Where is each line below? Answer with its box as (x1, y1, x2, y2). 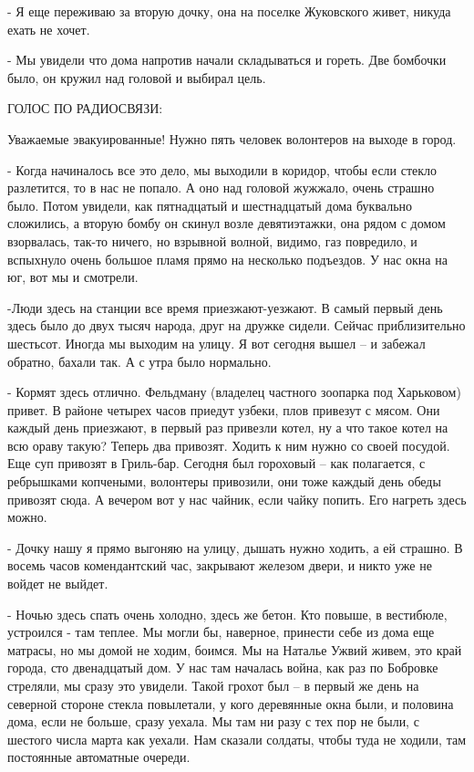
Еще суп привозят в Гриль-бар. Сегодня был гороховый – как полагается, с (7, 454, 426, 473)
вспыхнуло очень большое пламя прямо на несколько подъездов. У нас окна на (7, 249, 448, 268)
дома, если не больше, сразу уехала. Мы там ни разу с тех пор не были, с (7, 712, 419, 731)
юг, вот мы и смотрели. (7, 267, 139, 287)
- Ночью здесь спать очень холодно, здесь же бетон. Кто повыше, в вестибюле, (7, 604, 448, 623)
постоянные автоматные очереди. (7, 747, 191, 767)
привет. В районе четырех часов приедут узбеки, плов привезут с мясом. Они (7, 400, 440, 419)
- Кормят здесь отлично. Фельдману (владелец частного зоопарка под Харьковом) (7, 382, 461, 402)
